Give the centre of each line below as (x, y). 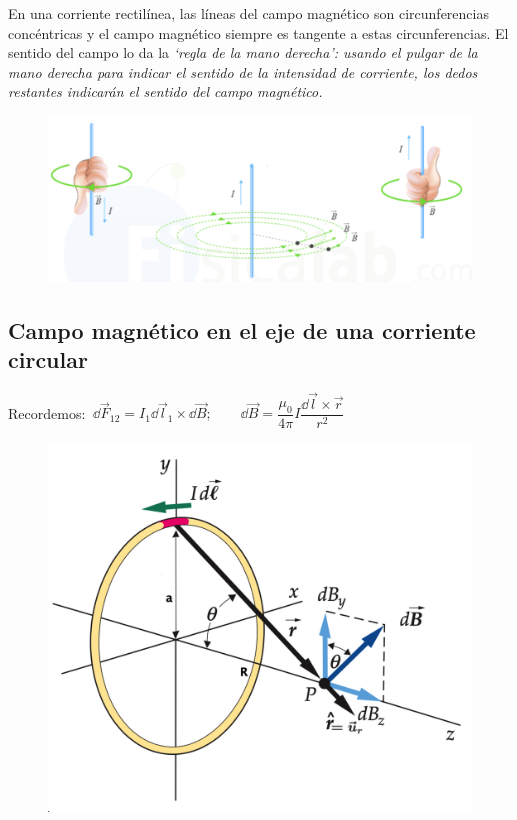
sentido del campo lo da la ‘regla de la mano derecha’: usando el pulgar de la (243, 52)
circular (48, 358)
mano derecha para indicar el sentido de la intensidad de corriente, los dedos (243, 71)
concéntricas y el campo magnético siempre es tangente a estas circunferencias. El (258, 32)
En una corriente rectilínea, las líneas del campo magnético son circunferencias (248, 13)
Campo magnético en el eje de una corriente (242, 329)
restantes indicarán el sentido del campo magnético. (165, 91)
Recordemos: (47, 412)
